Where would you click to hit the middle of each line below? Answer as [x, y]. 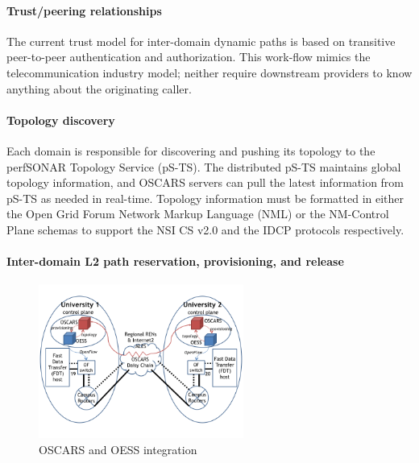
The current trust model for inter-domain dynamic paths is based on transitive [201, 41]
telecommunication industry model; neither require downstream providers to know [209, 72]
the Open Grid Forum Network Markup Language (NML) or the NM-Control [198, 214]
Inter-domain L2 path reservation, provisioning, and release [175, 261]
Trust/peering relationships [84, 10]
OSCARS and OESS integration [118, 449]
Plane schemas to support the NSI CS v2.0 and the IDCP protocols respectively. [205, 229]
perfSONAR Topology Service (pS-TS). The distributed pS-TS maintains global [204, 166]
